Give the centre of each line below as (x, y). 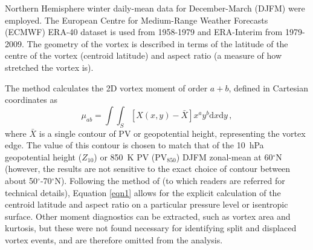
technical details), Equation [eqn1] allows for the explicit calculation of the (143, 192)
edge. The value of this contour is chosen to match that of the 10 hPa (134, 145)
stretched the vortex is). (49, 67)
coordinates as (31, 100)
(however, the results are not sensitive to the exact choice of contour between (148, 169)
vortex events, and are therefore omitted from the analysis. (114, 239)
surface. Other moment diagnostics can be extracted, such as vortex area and (148, 216)
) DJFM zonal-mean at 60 (224, 156)
